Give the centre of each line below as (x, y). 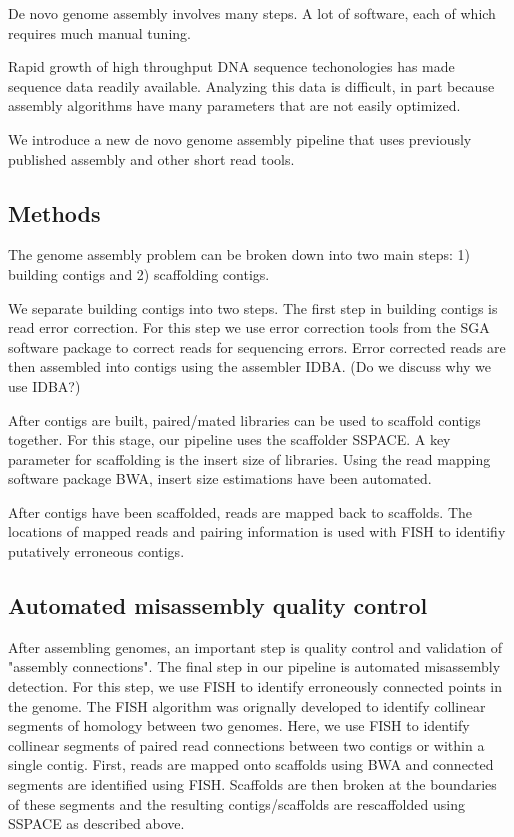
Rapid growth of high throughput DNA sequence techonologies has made (231, 66)
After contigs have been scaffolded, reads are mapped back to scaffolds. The (240, 511)
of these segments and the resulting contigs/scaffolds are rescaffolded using (236, 803)
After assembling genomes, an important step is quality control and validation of (255, 646)
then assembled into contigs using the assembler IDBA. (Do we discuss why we (250, 366)
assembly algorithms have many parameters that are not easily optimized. (234, 105)
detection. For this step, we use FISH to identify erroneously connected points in (255, 686)
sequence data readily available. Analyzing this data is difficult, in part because (251, 85)
